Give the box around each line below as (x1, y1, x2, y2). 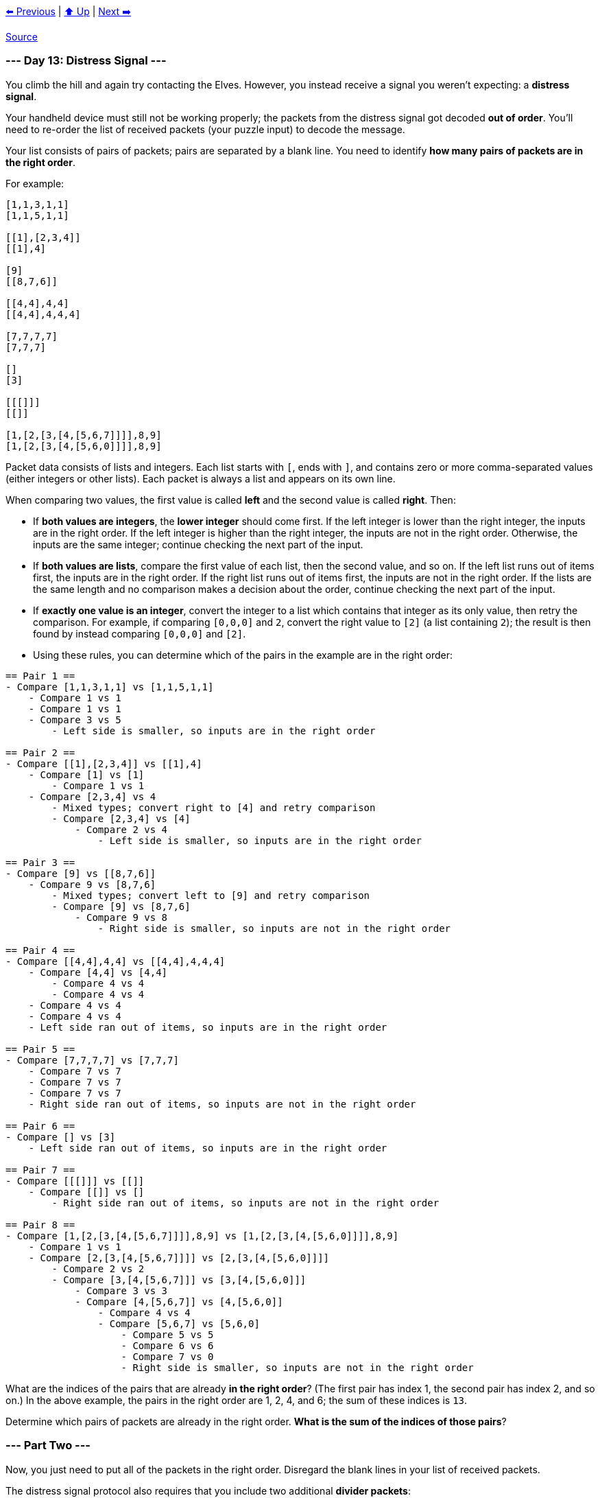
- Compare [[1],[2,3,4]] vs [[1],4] (5, 758, 202, 769)
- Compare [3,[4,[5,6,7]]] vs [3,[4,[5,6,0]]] (51, 1274, 307, 1285)
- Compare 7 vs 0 (121, 1350, 214, 1362)
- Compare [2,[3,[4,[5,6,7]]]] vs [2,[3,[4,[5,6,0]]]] (28, 1252, 330, 1263)
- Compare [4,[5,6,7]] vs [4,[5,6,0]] (75, 1296, 283, 1307)
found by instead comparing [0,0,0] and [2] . (33, 627, 246, 640)
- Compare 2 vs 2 (51, 1263, 145, 1274)
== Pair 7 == (5, 1164, 75, 1175)
